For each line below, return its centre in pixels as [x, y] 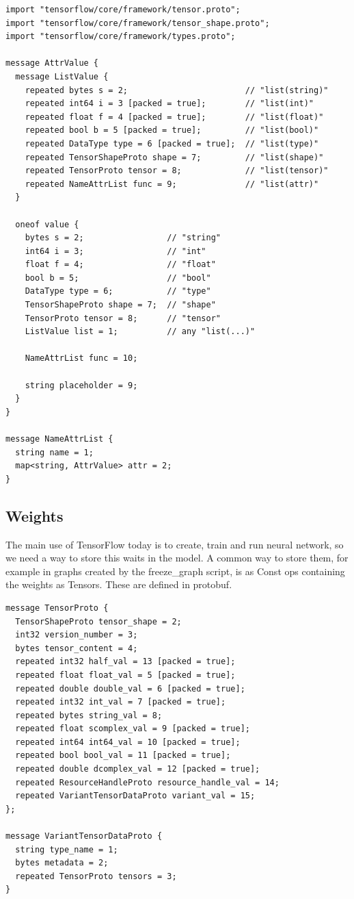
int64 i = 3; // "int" [115, 251]
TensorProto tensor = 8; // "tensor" [123, 318]
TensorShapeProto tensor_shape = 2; [98, 621]
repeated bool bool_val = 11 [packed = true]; [123, 756]
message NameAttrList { [59, 439]
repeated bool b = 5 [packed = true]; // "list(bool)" [172, 130]
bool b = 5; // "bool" [118, 278]
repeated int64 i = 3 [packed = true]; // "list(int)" [169, 104]
